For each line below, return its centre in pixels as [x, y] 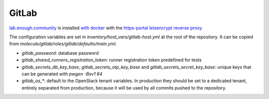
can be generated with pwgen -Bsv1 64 [62, 74]
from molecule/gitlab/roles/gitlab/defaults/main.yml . [63, 44]
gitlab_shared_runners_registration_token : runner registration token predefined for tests [112, 60]
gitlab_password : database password [60, 53]
